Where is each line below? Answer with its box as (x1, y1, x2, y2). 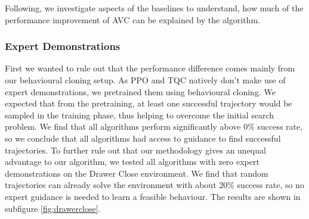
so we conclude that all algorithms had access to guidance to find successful (5, 132, 281, 144)
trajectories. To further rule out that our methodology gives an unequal (5, 143, 266, 156)
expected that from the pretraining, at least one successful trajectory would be (5, 97, 292, 109)
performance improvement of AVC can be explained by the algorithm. (5, 13, 260, 26)
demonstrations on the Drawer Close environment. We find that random (5, 167, 268, 179)
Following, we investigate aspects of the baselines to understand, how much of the (5, 2, 304, 14)
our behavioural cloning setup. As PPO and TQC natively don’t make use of (5, 74, 286, 86)
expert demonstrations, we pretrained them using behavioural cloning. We (5, 85, 276, 98)
